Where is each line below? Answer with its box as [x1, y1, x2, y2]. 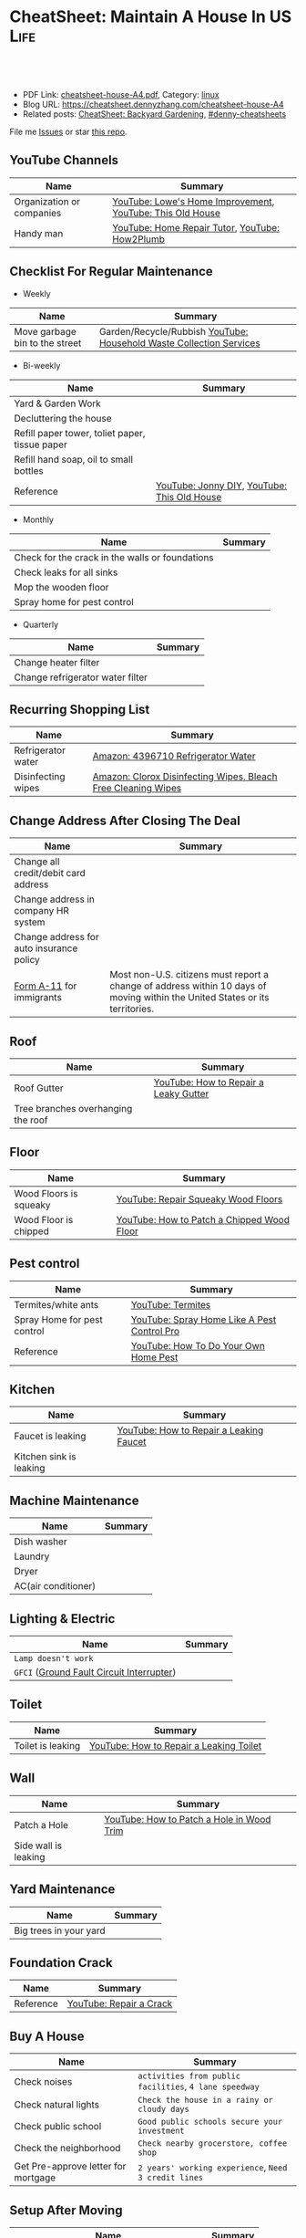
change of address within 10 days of [108, 979, 267, 992]
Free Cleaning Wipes [92, 782, 182, 795]
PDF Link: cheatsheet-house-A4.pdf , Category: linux [22, 89, 220, 99]
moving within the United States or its [108, 991, 270, 1004]
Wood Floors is [14, 1187, 78, 1199]
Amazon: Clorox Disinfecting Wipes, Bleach [92, 770, 278, 783]
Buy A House [9, 2028, 85, 2044]
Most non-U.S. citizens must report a [108, 968, 269, 981]
